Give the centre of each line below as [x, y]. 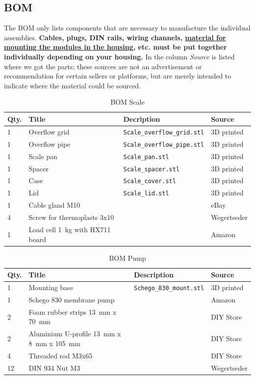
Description [153, 275]
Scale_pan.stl [146, 157]
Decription [142, 119]
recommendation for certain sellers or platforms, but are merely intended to [118, 76]
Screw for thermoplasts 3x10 [71, 217]
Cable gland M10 [54, 205]
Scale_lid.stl [146, 194]
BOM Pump [127, 257]
